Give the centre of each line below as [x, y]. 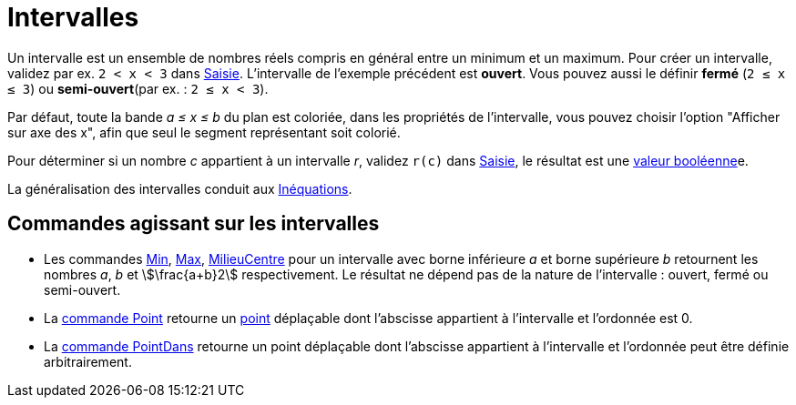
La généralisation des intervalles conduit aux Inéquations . [180, 188]
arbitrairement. [88, 361]
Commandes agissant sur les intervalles [194, 224]
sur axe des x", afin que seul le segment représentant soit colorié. [204, 132]
